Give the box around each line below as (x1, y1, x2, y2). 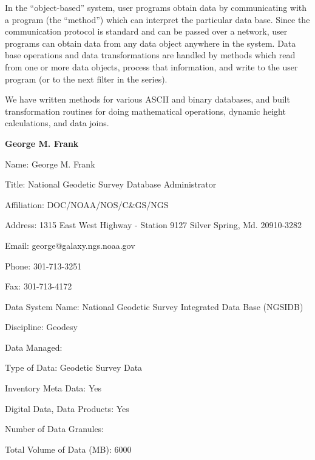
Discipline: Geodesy (5, 320, 78, 333)
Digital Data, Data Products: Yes (5, 402, 129, 414)
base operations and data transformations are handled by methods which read (5, 49, 296, 61)
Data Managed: (5, 340, 63, 353)
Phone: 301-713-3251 (5, 259, 82, 272)
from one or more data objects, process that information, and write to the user (5, 60, 298, 73)
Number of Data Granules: (5, 422, 104, 435)
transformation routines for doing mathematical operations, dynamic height (5, 104, 286, 117)
